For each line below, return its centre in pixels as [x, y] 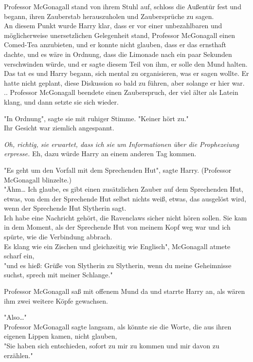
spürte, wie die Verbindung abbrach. [58, 237]
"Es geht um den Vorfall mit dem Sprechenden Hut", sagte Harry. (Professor [118, 170]
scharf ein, [19, 256]
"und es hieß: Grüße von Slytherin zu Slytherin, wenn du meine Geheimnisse [118, 265]
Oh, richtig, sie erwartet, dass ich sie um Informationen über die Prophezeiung [121, 144]
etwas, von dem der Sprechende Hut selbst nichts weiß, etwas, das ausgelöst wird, [125, 198]
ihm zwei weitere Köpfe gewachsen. [56, 300]
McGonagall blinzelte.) [38, 179]
